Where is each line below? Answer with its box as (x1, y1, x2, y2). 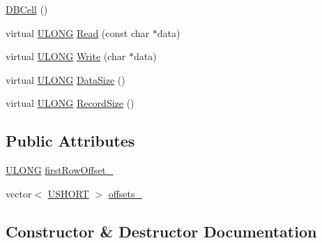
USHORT (47, 186, 89, 200)
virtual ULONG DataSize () (6, 72, 125, 87)
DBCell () (6, 2, 48, 16)
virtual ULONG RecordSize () (6, 96, 135, 110)
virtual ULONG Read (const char (6, 25, 150, 40)
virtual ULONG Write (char (6, 49, 126, 64)
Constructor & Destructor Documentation (6, 220, 317, 242)
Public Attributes (6, 130, 135, 152)
